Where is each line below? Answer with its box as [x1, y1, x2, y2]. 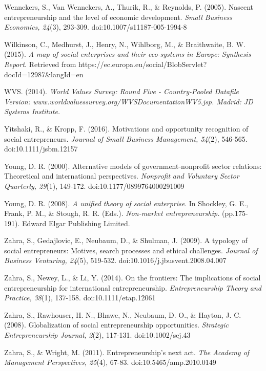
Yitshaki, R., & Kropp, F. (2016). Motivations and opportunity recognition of [4, 123, 249, 134]
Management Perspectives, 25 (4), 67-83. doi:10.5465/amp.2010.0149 [4, 357, 216, 367]
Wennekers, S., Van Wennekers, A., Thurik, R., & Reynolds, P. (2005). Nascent [4, 2, 253, 12]
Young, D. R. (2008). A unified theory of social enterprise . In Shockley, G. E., [4, 198, 249, 208]
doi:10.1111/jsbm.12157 [4, 143, 78, 154]
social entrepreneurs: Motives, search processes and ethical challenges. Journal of [4, 245, 258, 255]
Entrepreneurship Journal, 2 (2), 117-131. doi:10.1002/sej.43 [4, 330, 191, 340]
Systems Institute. [4, 106, 60, 117]
